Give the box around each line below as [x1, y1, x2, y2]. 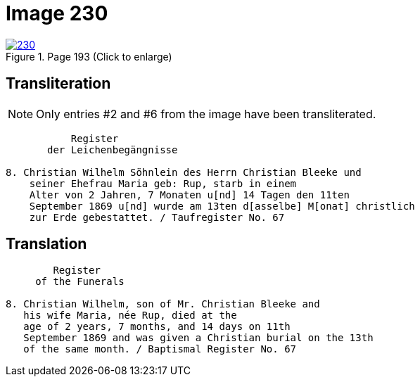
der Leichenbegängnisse [47, 144, 178, 155]
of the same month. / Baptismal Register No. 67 [23, 343, 297, 355]
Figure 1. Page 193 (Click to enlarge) [6, 50, 172, 63]
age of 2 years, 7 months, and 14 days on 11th [23, 321, 291, 333]
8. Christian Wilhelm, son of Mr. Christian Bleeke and [6, 298, 320, 310]
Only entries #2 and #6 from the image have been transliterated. [36, 106, 376, 121]
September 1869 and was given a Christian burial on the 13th [23, 332, 374, 344]
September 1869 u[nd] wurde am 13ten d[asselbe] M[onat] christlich [29, 200, 415, 212]
